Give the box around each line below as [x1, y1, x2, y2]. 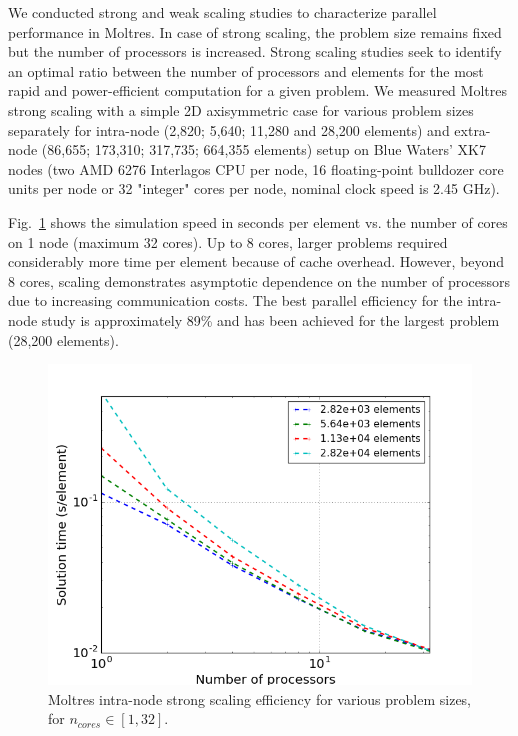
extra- [454, 119, 491, 140]
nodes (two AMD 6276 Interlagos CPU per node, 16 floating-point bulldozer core [8, 158, 504, 179]
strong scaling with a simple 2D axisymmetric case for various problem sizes [8, 99, 474, 120]
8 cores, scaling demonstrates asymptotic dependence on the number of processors [8, 270, 511, 291]
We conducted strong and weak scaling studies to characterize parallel [8, 2, 437, 22]
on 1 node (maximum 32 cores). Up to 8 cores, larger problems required [8, 231, 448, 252]
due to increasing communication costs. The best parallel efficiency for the [8, 290, 463, 311]
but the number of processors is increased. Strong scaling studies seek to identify [8, 41, 502, 62]
